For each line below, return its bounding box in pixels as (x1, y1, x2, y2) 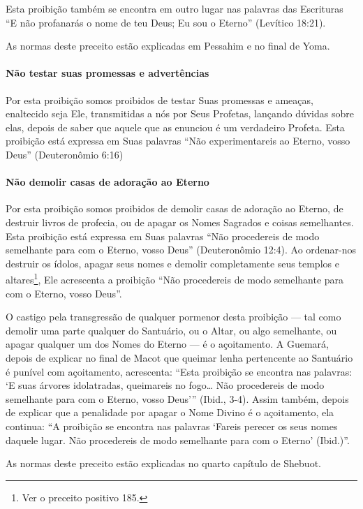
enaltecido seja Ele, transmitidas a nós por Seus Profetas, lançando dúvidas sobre (6, 106, 354, 121)
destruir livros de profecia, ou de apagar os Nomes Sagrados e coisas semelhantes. (6, 214, 354, 229)
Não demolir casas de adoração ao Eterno (6, 175, 209, 189)
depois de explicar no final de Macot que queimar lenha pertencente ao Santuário (6, 350, 353, 364)
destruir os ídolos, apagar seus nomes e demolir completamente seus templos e (6, 256, 339, 270)
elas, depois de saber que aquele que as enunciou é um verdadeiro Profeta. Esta (6, 119, 345, 134)
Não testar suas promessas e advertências (6, 66, 209, 80)
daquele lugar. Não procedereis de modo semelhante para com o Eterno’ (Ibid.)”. (6, 432, 350, 447)
